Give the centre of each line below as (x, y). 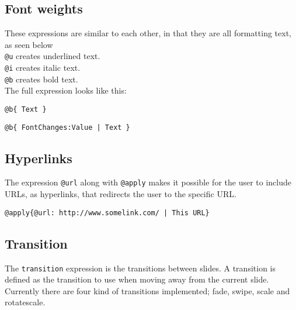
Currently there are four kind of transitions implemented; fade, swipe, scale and (147, 290)
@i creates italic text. (43, 68)
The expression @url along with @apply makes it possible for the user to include (148, 182)
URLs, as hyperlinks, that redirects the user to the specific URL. (121, 194)
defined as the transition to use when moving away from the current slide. (137, 279)
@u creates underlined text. (53, 56)
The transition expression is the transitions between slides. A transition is (140, 268)
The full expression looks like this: (66, 90)
